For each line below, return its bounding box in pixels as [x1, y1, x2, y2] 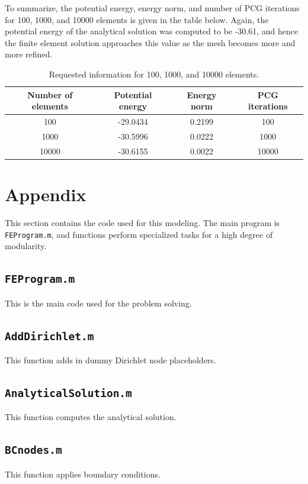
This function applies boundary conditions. [5, 467, 161, 480]
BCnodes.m [5, 444, 62, 457]
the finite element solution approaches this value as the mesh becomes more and [5, 36, 296, 49]
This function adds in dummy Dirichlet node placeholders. [5, 353, 216, 366]
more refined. [5, 48, 53, 60]
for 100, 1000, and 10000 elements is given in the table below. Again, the [5, 13, 269, 25]
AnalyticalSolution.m [5, 386, 132, 399]
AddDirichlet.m [5, 330, 94, 343]
